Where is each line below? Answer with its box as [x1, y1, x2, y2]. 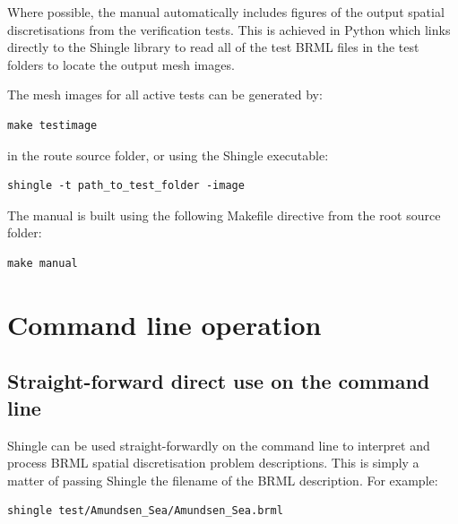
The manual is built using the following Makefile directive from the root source [7, 205, 441, 224]
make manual [7, 256, 78, 270]
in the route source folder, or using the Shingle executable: [7, 145, 329, 164]
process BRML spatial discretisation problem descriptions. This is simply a [7, 453, 419, 472]
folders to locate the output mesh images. [7, 55, 235, 73]
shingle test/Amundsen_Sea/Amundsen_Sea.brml [7, 504, 283, 518]
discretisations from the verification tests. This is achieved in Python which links [7, 20, 451, 39]
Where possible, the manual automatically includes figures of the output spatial [7, 3, 445, 21]
